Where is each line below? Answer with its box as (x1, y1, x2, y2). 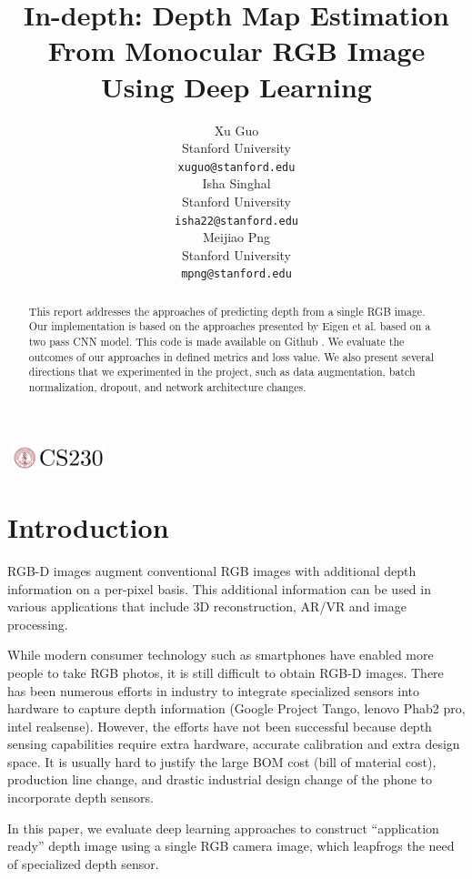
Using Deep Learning (101, 67, 372, 105)
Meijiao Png (202, 227, 271, 247)
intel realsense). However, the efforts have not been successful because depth (7, 716, 432, 735)
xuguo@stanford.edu (177, 160, 296, 174)
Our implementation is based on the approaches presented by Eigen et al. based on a (28, 318, 431, 334)
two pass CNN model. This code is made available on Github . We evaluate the (28, 334, 405, 349)
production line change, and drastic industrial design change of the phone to (7, 770, 433, 789)
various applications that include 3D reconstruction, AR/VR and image (7, 597, 407, 616)
